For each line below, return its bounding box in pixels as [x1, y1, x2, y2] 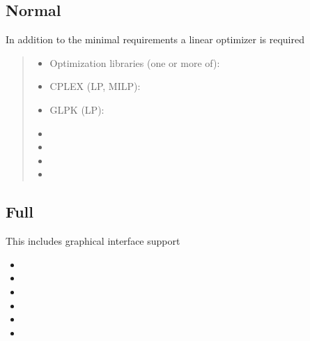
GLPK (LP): [49, 102, 104, 116]
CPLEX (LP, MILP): [49, 79, 141, 93]
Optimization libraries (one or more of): [49, 55, 220, 70]
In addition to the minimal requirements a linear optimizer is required [6, 32, 304, 47]
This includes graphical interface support [6, 234, 180, 248]
